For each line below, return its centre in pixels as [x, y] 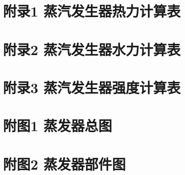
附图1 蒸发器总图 [58, 126]
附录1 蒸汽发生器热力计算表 [92, 11]
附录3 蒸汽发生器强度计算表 [92, 87]
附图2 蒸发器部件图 [64, 164]
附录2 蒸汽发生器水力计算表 [92, 49]
